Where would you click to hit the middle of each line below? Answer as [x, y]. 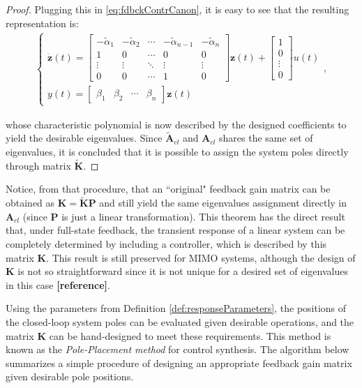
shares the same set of [266, 138]
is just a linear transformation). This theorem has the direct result [203, 216]
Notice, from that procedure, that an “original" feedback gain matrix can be [168, 189]
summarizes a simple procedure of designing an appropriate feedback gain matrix [179, 363]
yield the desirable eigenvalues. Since [84, 138]
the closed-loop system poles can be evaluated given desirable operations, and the [180, 321]
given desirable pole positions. [70, 376]
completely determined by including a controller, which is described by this [166, 243]
